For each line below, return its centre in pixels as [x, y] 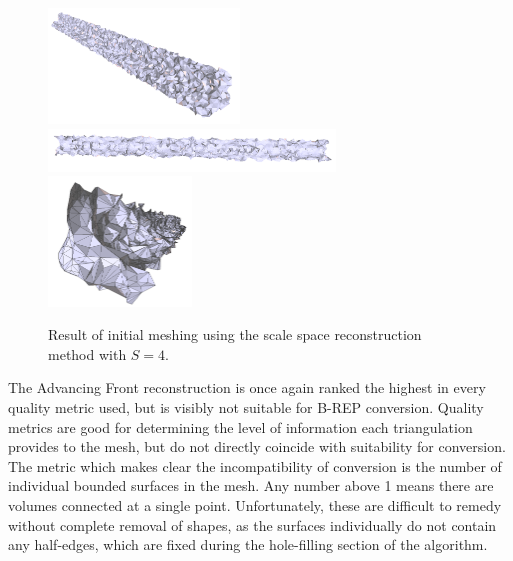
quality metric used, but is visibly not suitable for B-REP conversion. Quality [246, 406]
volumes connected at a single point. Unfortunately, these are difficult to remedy [255, 504]
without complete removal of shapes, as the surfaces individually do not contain [252, 524]
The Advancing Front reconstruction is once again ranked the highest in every [247, 387]
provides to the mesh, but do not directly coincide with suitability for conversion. [257, 446]
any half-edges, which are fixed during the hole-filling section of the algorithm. [248, 544]
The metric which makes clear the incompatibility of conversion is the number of [255, 465]
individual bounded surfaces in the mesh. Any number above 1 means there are [251, 485]
